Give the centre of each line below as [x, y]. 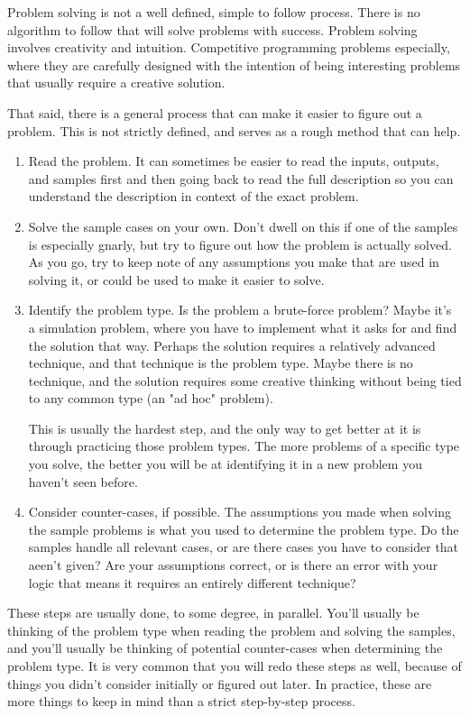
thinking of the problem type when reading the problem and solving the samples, [231, 630]
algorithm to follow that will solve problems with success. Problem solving [212, 29]
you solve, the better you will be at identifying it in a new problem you [225, 464]
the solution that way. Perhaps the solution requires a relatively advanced [232, 345]
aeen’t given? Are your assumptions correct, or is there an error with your [233, 565]
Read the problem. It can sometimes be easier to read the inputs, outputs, [234, 161]
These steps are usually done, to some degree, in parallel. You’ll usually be [213, 613]
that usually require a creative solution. [116, 83]
